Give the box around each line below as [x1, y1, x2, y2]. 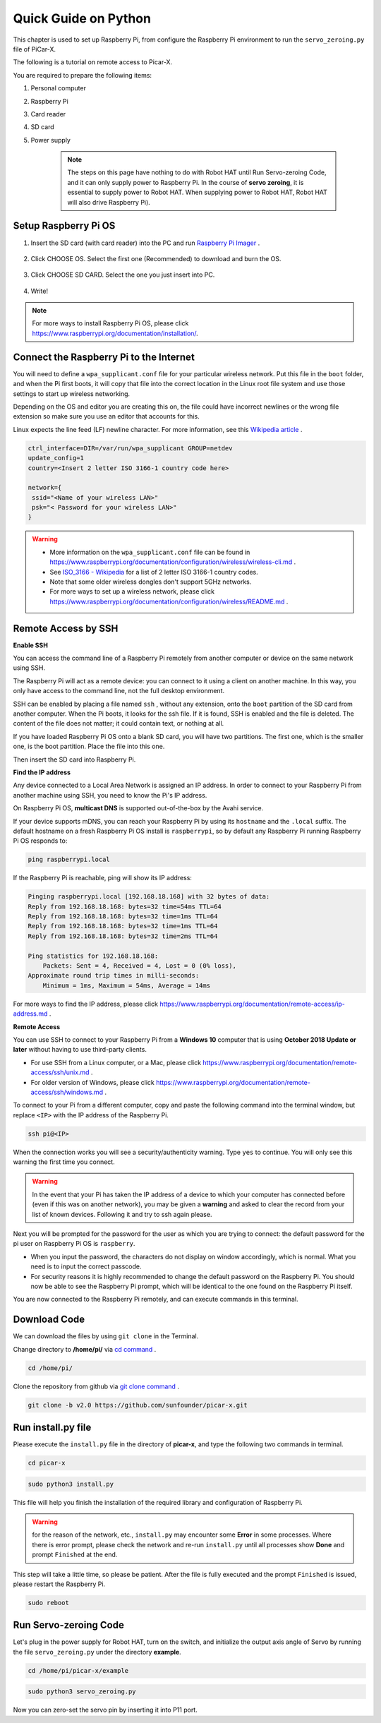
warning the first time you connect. [13, 1158, 116, 1166]
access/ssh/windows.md [30, 1088, 104, 1096]
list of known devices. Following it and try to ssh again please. [32, 1210, 212, 1218]
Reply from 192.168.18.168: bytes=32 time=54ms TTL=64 [28, 902, 222, 911]
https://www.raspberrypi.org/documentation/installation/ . [32, 329, 199, 337]
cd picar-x [28, 1459, 66, 1467]
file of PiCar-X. [13, 44, 56, 53]
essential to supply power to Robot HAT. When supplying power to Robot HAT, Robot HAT [67, 188, 328, 197]
